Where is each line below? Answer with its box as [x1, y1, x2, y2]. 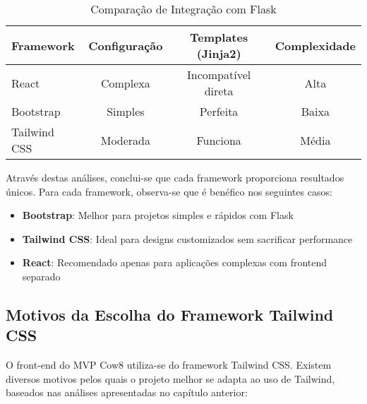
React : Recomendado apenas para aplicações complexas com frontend [22, 255, 327, 270]
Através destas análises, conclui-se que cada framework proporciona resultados [6, 170, 344, 184]
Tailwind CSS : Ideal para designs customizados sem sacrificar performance [22, 231, 353, 246]
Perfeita [199, 103, 239, 119]
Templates [190, 29, 248, 45]
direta [204, 83, 234, 99]
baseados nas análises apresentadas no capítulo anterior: [6, 385, 248, 400]
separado [22, 268, 61, 283]
